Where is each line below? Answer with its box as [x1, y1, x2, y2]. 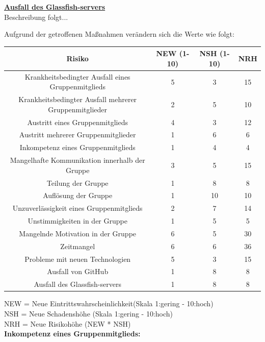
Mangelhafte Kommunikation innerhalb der [10, 155, 145, 165]
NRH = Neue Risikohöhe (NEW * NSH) [4, 318, 131, 329]
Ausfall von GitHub [47, 266, 109, 277]
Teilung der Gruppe [46, 177, 109, 188]
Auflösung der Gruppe [43, 190, 113, 201]
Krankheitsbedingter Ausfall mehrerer [18, 94, 137, 105]
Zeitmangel [60, 240, 95, 251]
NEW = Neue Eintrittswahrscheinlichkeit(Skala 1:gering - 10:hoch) [4, 298, 214, 309]
